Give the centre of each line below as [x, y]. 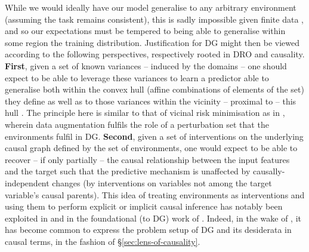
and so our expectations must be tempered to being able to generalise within [145, 31]
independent [27, 182]
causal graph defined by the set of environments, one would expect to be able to [151, 148]
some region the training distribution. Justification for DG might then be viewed [152, 42]
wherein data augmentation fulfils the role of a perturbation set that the [137, 124]
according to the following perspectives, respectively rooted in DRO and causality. [155, 54]
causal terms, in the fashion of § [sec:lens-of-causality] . [103, 241]
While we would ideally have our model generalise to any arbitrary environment [151, 7]
